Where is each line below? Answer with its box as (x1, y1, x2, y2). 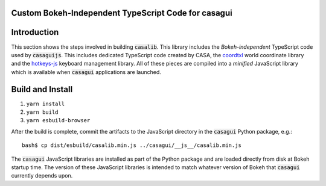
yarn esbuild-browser (26, 117, 91, 124)
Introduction (11, 27, 59, 37)
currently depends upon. (11, 172, 73, 179)
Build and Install (11, 84, 73, 95)
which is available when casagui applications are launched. (11, 68, 161, 75)
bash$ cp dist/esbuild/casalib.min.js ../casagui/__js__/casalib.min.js (22, 142, 241, 149)
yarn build (26, 109, 59, 116)
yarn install (26, 100, 65, 107)
